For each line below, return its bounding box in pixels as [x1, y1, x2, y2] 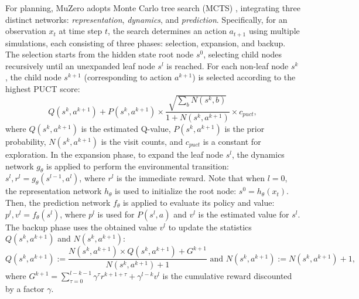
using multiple [248, 25, 300, 37]
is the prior [224, 123, 265, 135]
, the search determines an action [108, 25, 227, 37]
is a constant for [203, 135, 261, 148]
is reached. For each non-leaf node [166, 59, 289, 72]
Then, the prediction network [5, 196, 111, 209]
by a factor [5, 282, 45, 294]
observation [5, 25, 46, 37]
